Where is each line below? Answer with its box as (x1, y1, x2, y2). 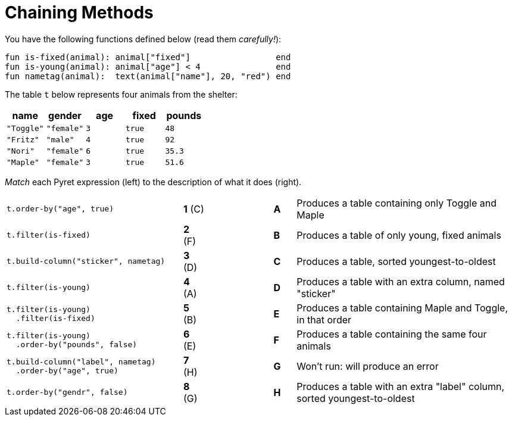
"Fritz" (7, 135, 39, 144)
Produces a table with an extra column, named (296, 275, 505, 288)
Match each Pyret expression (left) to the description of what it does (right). (5, 176, 302, 187)
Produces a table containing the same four (296, 328, 487, 340)
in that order (296, 313, 352, 326)
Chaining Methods (5, 2, 154, 23)
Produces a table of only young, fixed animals (296, 229, 501, 241)
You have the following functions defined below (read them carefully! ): (5, 33, 282, 44)
